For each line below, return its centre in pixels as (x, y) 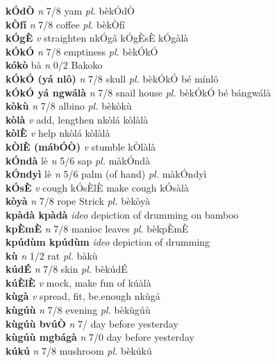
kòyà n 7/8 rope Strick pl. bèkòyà (78, 201)
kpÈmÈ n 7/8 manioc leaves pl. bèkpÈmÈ (97, 228)
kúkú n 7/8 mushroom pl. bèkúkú (79, 350)
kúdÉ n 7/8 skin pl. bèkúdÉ (67, 269)
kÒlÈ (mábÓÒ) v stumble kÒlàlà (81, 146)
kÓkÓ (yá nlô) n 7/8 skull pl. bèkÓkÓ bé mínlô (112, 78)
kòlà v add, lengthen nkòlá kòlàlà (77, 119)
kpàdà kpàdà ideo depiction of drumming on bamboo (122, 214)
